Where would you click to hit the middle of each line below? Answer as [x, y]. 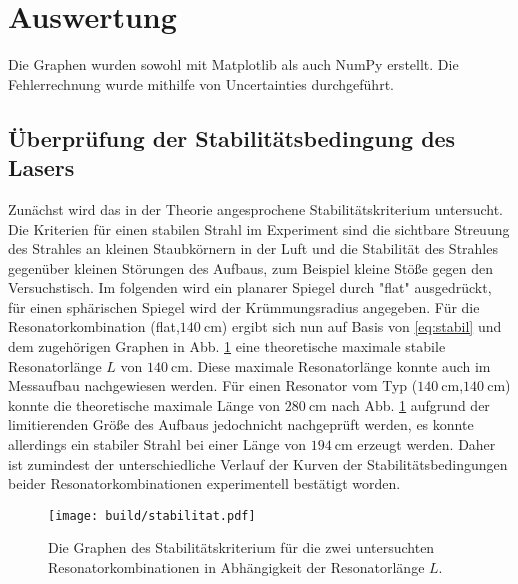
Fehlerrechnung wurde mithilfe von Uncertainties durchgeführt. [201, 83]
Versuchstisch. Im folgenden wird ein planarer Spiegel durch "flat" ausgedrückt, [250, 287]
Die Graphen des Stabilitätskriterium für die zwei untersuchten [241, 547]
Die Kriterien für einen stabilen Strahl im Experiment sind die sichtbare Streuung [259, 228]
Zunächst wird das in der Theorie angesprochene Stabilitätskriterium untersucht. [255, 208]
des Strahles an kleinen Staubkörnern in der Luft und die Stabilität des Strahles [253, 248]
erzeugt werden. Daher [426, 444]
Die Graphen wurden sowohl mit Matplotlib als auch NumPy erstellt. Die [233, 64]
